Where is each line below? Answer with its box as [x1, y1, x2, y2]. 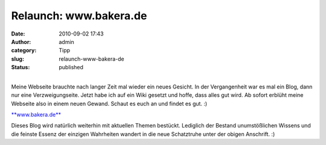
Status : [11, 64, 30, 71]
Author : [11, 38, 31, 45]
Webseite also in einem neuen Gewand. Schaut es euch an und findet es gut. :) [11, 100, 208, 107]
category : [11, 47, 37, 54]
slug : [11, 55, 24, 63]
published [59, 64, 84, 71]
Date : [11, 30, 25, 37]
